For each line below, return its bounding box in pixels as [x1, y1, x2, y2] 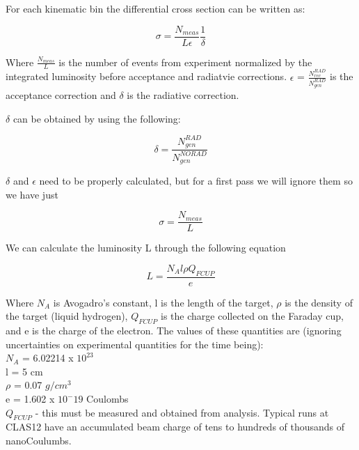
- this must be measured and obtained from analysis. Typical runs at [35, 405, 329, 419]
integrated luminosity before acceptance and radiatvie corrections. [6, 69, 287, 84]
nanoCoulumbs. [6, 433, 72, 448]
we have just [6, 187, 58, 201]
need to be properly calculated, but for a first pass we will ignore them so [39, 173, 353, 188]
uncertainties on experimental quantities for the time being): [6, 336, 264, 351]
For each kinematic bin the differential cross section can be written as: [6, 1, 305, 15]
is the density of [285, 295, 353, 309]
